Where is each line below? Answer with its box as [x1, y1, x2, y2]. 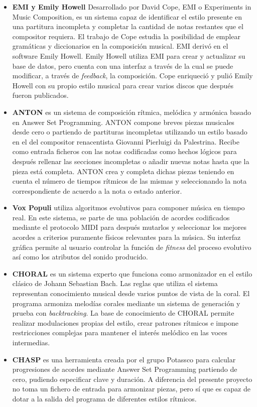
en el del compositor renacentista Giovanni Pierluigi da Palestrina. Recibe [12, 136, 239, 147]
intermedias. [12, 337, 50, 347]
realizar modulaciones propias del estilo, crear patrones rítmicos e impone [12, 317, 238, 328]
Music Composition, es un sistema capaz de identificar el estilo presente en [12, 11, 242, 22]
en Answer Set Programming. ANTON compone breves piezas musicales [12, 116, 234, 127]
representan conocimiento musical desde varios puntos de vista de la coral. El [12, 288, 250, 299]
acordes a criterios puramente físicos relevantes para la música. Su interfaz [12, 232, 241, 242]
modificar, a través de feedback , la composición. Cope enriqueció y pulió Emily [12, 70, 253, 81]
